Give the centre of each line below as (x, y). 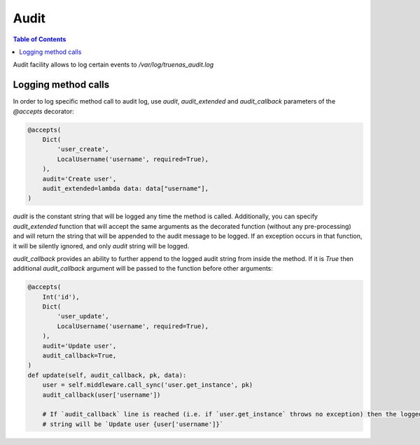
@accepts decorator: (43, 111)
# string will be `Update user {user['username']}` (133, 424)
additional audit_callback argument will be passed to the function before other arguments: (143, 269)
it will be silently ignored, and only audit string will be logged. (101, 246)
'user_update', (83, 316)
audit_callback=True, (79, 356)
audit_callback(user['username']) (101, 395)
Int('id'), (61, 297)
